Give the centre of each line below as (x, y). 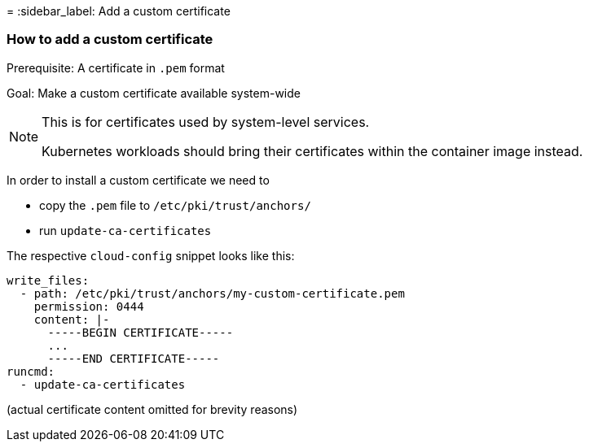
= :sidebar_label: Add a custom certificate (119, 11)
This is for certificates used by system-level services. (206, 122)
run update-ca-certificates (125, 230)
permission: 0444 (89, 306)
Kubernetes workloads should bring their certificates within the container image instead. (312, 151)
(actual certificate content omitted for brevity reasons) (152, 409)
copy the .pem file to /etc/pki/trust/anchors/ (175, 205)
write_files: (48, 280)
